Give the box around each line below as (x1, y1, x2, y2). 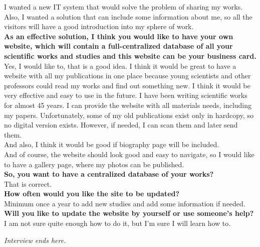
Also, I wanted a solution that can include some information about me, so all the (4, 11, 252, 22)
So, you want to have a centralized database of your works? (4, 169, 214, 179)
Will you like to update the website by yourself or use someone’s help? (4, 208, 254, 218)
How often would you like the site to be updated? (4, 188, 180, 199)
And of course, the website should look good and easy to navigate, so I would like (4, 149, 254, 159)
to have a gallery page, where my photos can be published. (4, 159, 184, 169)
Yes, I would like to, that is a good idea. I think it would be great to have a (4, 60, 236, 71)
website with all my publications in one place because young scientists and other (4, 70, 251, 81)
